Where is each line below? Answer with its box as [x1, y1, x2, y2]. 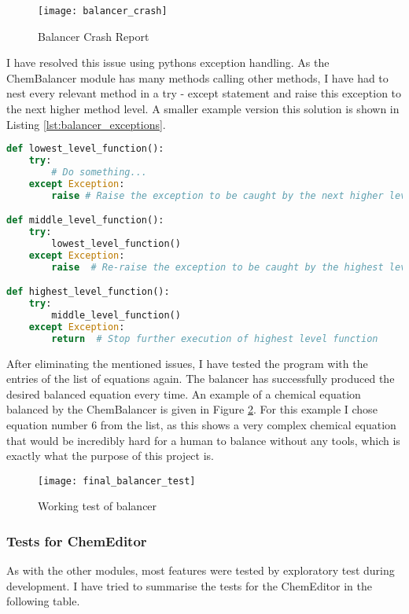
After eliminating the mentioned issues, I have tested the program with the [6, 355, 368, 371]
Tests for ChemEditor [6, 531, 147, 550]
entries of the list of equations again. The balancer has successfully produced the [6, 370, 395, 387]
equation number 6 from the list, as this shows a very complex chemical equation [6, 417, 396, 433]
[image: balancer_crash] [38, 6, 168, 17]
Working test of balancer [38, 498, 157, 514]
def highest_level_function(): [6, 286, 170, 298]
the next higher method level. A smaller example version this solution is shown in [6, 101, 400, 117]
